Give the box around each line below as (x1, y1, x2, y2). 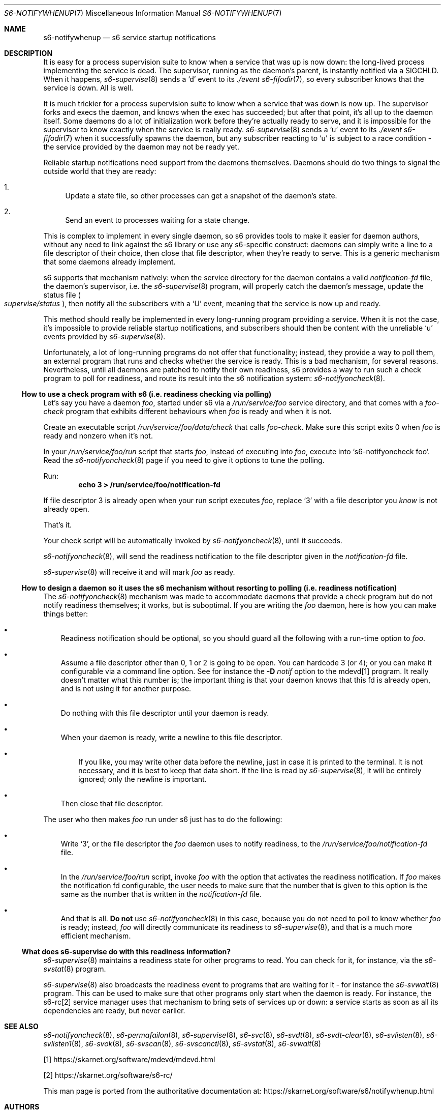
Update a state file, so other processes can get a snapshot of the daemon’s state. (65, 191, 337, 200)
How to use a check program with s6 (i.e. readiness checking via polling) (21, 390, 272, 398)
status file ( (43, 290, 81, 299)
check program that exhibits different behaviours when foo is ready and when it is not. (43, 407, 332, 416)
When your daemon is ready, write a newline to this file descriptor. (60, 733, 282, 742)
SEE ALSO (4, 1022, 39, 1031)
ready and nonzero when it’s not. (43, 431, 153, 440)
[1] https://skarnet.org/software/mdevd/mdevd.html (43, 1055, 215, 1064)
